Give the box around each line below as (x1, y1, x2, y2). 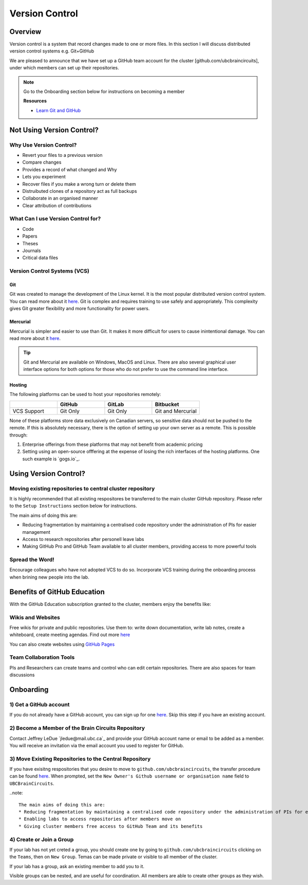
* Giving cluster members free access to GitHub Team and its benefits (18, 823, 203, 829)
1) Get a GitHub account (9, 701, 70, 708)
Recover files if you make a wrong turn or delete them (22, 180, 136, 187)
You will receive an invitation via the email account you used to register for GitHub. (9, 742, 184, 748)
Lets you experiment (22, 174, 66, 180)
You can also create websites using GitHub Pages (9, 641, 115, 647)
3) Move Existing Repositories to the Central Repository (9, 755, 151, 762)
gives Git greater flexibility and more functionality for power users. (9, 305, 150, 312)
